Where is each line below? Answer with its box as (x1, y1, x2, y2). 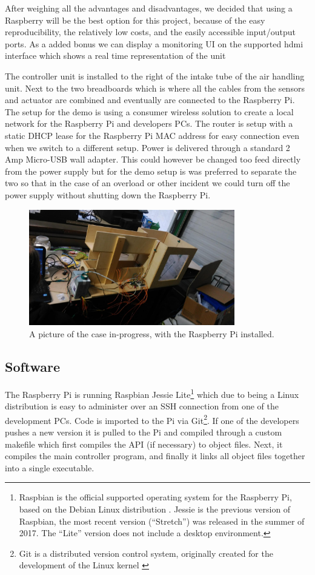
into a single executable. (5, 461, 94, 474)
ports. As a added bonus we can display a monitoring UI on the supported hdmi (5, 37, 303, 50)
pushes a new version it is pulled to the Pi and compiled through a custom (5, 425, 282, 438)
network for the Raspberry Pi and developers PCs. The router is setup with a (5, 117, 293, 130)
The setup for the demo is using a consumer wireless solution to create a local (5, 105, 294, 118)
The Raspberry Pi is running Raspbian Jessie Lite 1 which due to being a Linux (5, 386, 299, 400)
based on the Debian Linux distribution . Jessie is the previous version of (19, 502, 291, 515)
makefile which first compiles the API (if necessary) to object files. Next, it (5, 437, 283, 450)
